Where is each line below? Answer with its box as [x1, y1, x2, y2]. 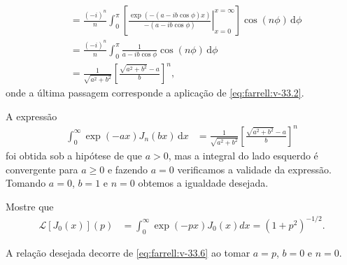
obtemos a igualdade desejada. [138, 176, 269, 190]
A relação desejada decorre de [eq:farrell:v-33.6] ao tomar [6, 245, 250, 259]
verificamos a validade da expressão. [177, 162, 332, 176]
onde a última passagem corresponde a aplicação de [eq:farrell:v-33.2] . [6, 85, 304, 100]
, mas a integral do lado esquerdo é [168, 148, 318, 162]
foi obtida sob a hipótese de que [6, 148, 142, 162]
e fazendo [107, 162, 148, 176]
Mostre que [6, 199, 54, 213]
